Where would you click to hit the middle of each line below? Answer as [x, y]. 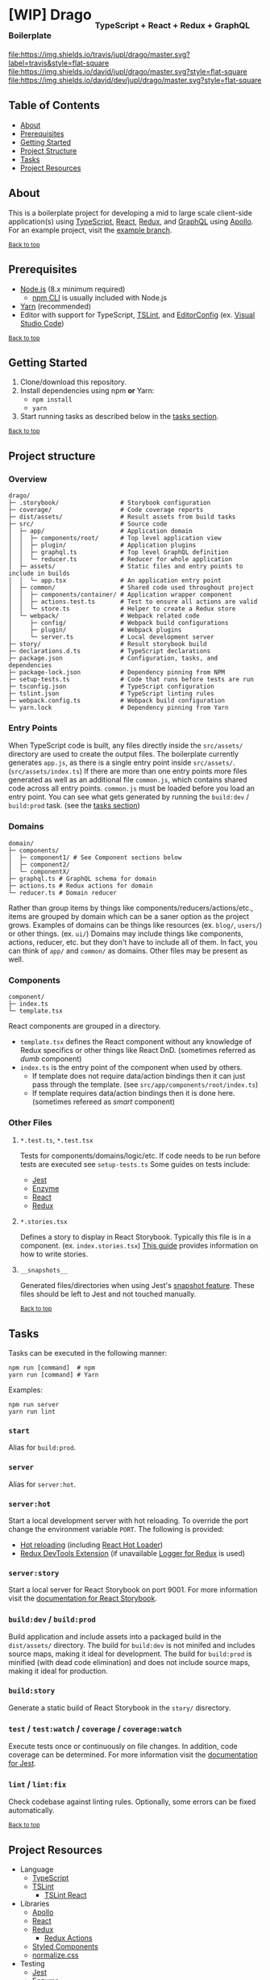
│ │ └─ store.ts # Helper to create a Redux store [122, 609]
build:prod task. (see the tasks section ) [75, 806]
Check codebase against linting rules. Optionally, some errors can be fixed [132, 1802]
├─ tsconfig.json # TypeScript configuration [112, 686]
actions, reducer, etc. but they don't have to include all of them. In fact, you [133, 942]
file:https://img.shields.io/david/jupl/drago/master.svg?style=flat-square [128, 72]
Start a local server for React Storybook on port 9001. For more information [133, 1590]
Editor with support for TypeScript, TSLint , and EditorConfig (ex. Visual [137, 315]
